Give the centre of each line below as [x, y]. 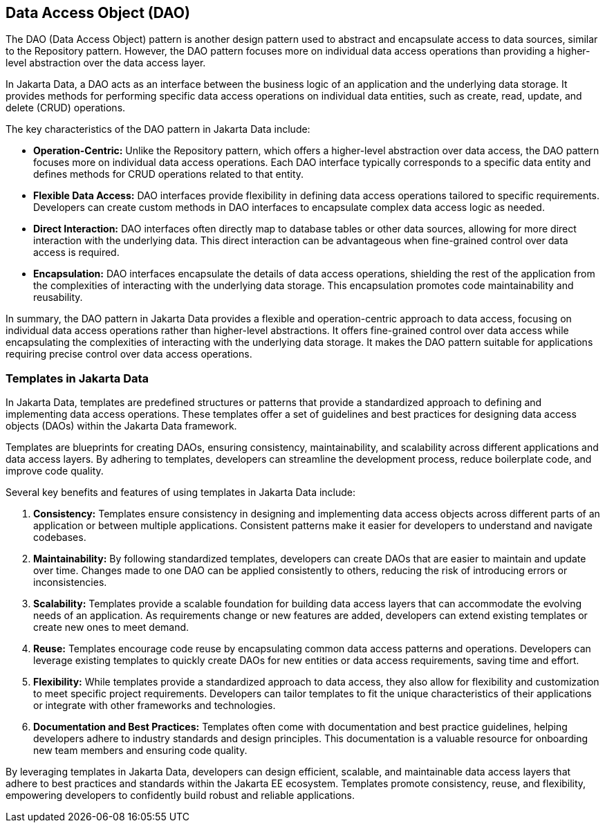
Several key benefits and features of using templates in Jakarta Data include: [181, 493]
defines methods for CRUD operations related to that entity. [169, 174]
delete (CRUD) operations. [66, 108]
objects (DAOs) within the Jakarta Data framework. [121, 426]
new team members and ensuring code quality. [140, 751]
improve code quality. [55, 471]
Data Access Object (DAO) [98, 13]
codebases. [60, 537]
